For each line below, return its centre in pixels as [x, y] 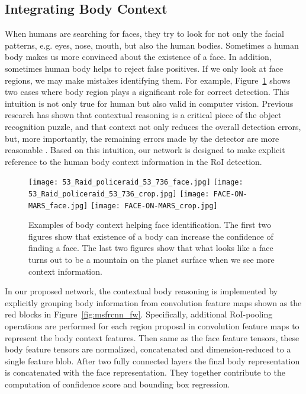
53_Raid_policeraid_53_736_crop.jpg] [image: [119, 194]
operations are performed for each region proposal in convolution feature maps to [152, 326]
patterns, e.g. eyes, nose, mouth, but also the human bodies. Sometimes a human [152, 45]
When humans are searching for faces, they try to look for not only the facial [144, 34]
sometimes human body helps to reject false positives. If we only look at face [144, 68]
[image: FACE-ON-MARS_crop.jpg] [154, 206]
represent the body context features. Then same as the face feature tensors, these [152, 337]
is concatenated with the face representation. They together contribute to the [145, 372]
